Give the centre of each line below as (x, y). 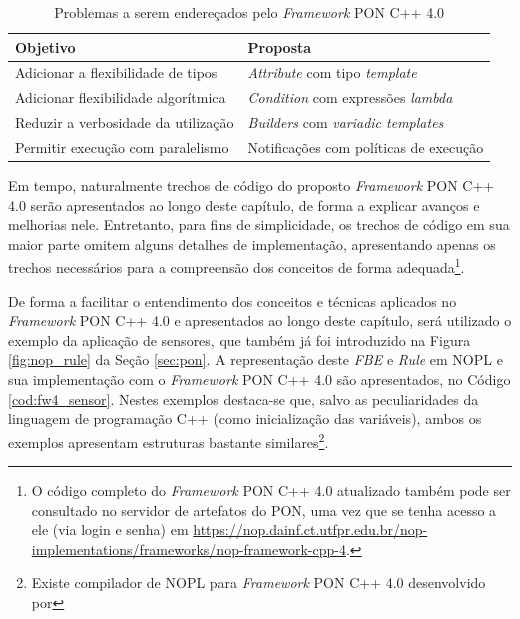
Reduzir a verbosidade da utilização (124, 122)
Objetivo (45, 46)
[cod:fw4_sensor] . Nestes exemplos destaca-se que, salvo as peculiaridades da (243, 398)
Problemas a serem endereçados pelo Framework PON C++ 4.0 (249, 12)
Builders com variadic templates (345, 122)
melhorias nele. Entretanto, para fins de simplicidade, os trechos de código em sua (259, 224)
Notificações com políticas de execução (365, 146)
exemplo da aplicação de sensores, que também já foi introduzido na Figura (239, 339)
